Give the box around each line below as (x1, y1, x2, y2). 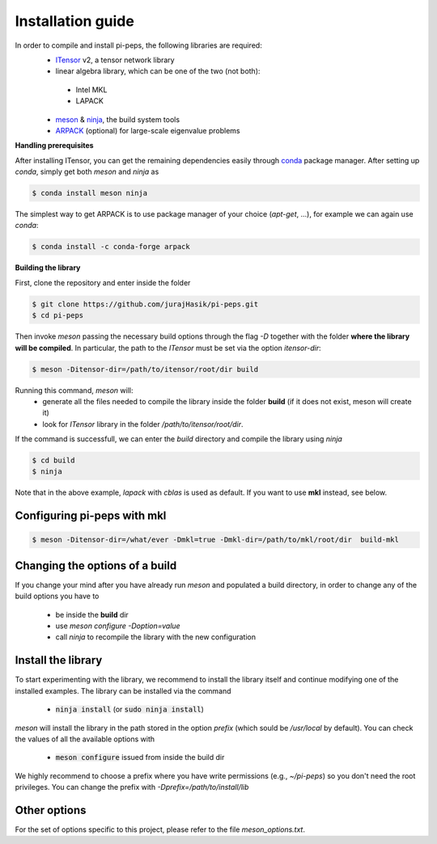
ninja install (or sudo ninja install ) (55, 704, 204, 715)
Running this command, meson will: (15, 385, 134, 395)
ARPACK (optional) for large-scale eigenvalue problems (55, 125, 240, 135)
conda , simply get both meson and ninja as (15, 167, 159, 177)
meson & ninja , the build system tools (55, 114, 180, 124)
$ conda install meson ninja (32, 188, 148, 198)
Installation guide (15, 12, 135, 30)
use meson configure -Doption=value (55, 621, 181, 631)
